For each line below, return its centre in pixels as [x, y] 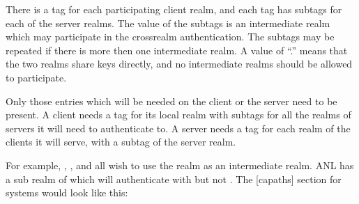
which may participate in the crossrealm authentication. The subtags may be [170, 37]
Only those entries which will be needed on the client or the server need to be [171, 101]
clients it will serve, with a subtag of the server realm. [121, 142]
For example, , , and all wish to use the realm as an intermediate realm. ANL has [180, 165]
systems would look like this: [67, 193]
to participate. [36, 77]
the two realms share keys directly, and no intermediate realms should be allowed [179, 64]
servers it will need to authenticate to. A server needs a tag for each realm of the [178, 128]
